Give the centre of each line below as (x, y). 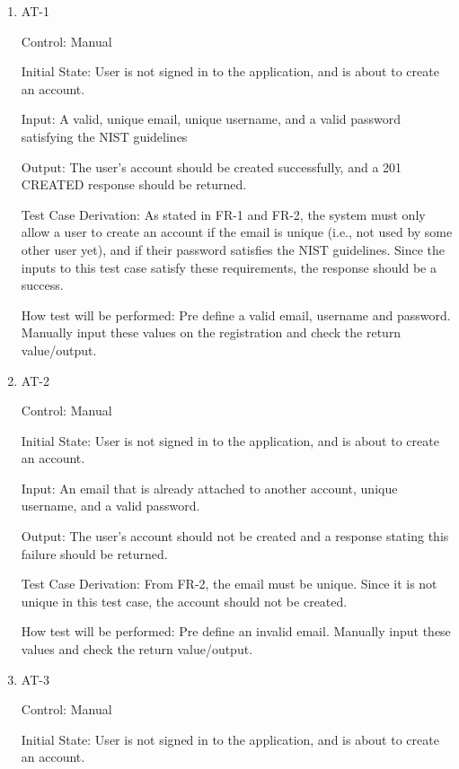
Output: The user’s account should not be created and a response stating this (235, 536)
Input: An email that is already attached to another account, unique (209, 488)
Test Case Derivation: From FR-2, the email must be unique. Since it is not (229, 584)
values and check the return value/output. (137, 649)
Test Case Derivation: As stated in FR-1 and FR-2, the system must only (223, 214)
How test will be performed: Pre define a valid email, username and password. (236, 315)
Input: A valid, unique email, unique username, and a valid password (211, 119)
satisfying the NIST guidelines (104, 136)
